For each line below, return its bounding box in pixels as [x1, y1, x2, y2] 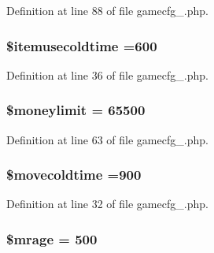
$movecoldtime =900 [6, 165, 142, 184]
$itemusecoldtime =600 [6, 35, 157, 55]
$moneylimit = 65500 [6, 100, 146, 120]
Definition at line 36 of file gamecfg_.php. [6, 66, 208, 83]
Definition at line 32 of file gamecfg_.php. [6, 195, 208, 212]
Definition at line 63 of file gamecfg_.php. [6, 131, 208, 147]
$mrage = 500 [6, 229, 98, 248]
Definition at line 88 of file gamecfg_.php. [6, 2, 208, 18]
